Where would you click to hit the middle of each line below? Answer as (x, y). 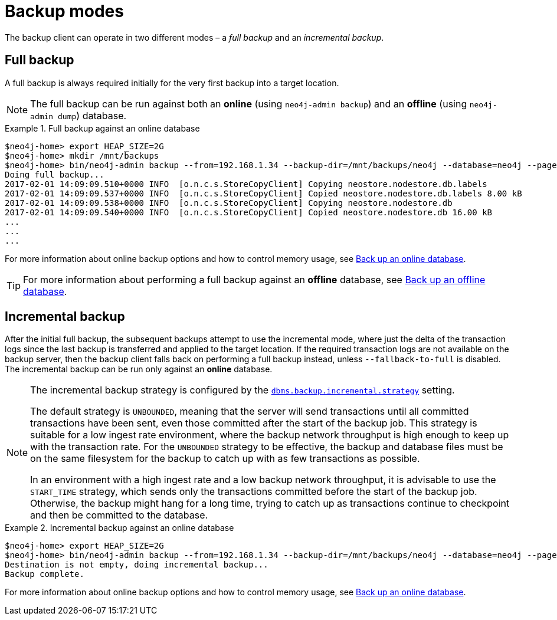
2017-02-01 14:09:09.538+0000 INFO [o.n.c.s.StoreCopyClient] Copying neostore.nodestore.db (229, 203)
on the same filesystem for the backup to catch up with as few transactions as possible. (225, 459)
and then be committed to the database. (119, 515)
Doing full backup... (55, 174)
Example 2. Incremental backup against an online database (119, 528)
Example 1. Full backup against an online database (102, 128)
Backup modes (64, 11)
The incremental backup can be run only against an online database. (139, 369)
